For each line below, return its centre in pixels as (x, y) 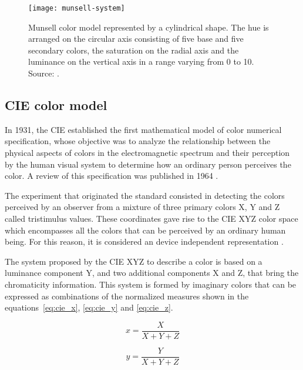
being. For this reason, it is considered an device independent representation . (144, 241)
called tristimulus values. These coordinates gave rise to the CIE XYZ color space (151, 218)
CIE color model (56, 105)
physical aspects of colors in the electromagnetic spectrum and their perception (147, 153)
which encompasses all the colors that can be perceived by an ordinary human (145, 230)
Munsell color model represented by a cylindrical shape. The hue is (149, 27)
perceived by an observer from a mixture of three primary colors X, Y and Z (142, 207)
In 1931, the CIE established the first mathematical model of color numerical (143, 129)
